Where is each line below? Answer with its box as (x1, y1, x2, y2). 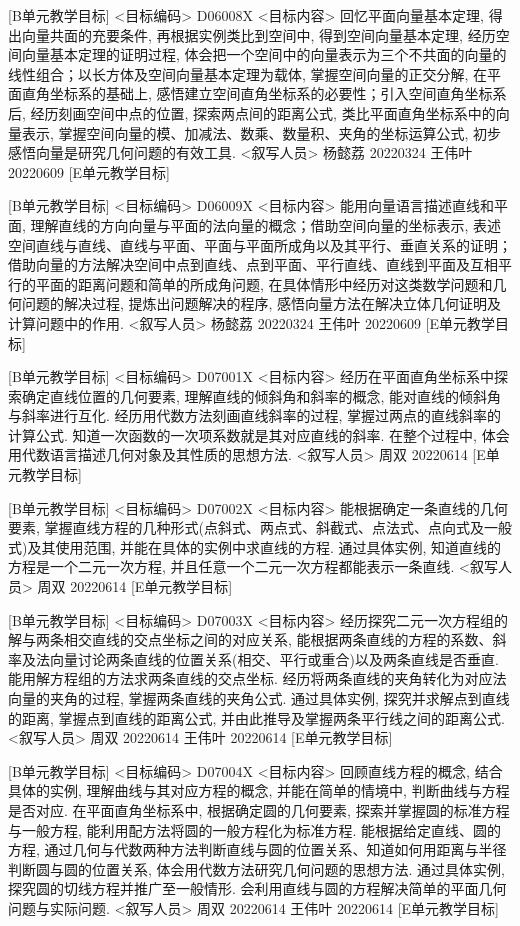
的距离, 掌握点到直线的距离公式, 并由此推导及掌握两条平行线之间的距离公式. (8, 707, 505, 728)
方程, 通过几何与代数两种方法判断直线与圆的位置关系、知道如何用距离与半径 (8, 839, 507, 860)
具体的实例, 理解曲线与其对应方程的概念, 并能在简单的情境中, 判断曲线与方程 (8, 780, 510, 801)
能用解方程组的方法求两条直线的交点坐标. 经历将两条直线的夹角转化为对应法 (8, 668, 507, 689)
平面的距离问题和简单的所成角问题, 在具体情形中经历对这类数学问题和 (35, 273, 493, 294)
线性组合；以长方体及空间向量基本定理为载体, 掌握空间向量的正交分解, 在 (8, 63, 488, 84)
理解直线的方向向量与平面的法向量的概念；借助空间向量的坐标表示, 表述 (30, 214, 502, 235)
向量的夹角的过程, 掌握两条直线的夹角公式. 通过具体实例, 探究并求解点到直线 (8, 688, 510, 708)
